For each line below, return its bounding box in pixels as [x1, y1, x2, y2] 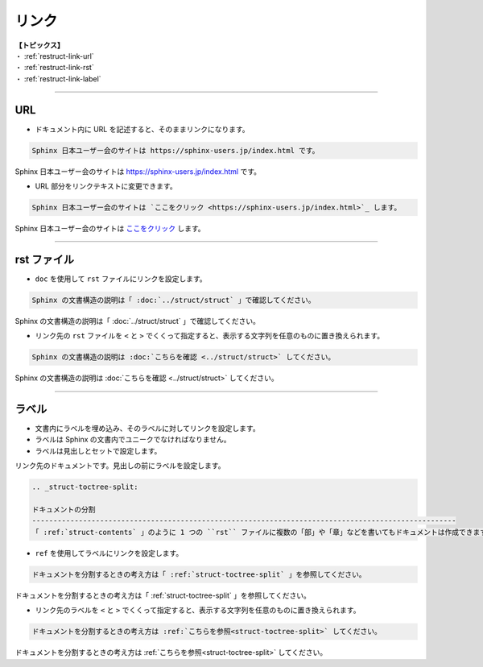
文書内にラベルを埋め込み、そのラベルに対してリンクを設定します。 [35, 424, 261, 433]
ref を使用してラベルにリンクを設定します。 [35, 548, 184, 557]
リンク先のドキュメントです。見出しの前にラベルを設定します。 [14, 461, 225, 470]
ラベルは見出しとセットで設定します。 [35, 445, 162, 455]
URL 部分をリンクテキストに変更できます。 [35, 181, 177, 191]
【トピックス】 [14, 40, 64, 50]
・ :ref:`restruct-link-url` [14, 51, 94, 60]
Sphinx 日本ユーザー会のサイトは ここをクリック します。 [14, 223, 205, 233]
